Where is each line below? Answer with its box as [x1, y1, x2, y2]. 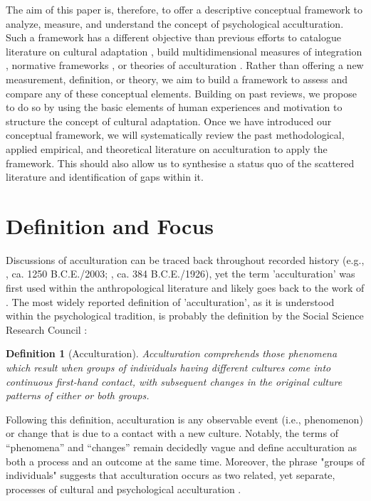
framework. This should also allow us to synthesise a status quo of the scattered [6, 155, 355, 170]
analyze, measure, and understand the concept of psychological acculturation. [6, 16, 344, 31]
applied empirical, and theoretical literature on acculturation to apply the [6, 141, 328, 156]
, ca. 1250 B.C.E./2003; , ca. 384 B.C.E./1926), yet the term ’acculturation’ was [6, 266, 355, 281]
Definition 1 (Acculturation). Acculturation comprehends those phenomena [6, 346, 338, 361]
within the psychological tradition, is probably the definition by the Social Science [6, 308, 364, 323]
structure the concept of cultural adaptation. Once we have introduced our [6, 113, 332, 128]
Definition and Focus [6, 211, 214, 240]
